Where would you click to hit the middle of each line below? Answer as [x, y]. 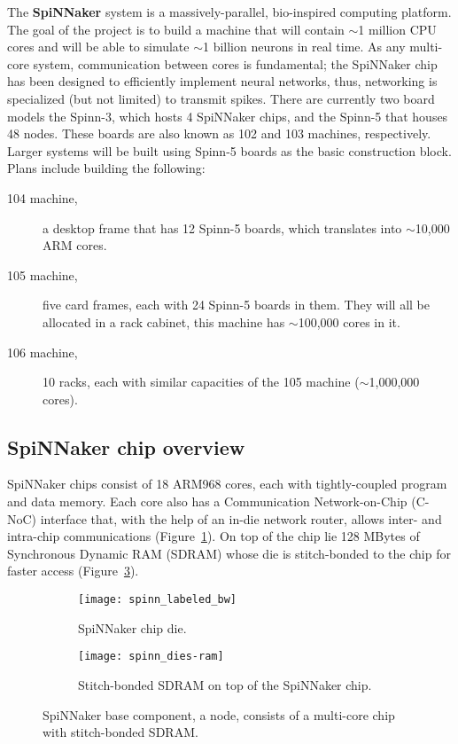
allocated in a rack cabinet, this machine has [164, 321]
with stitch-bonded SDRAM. [120, 732]
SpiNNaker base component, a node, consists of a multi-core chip [219, 714]
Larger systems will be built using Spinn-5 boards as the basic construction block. [229, 150]
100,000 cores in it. [349, 321]
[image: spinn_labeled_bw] [157, 600]
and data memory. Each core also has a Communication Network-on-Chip [207, 501]
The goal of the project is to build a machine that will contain [176, 29]
